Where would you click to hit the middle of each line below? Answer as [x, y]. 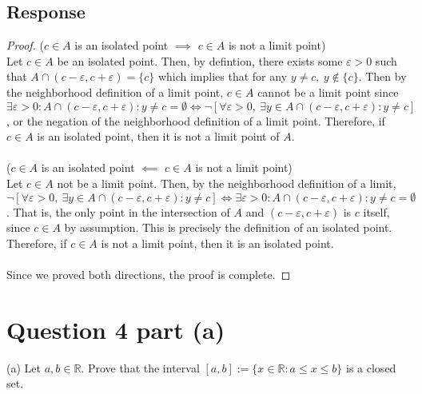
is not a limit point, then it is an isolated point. [217, 243]
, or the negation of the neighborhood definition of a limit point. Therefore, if [196, 120]
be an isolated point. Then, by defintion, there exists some [200, 60]
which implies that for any [223, 76]
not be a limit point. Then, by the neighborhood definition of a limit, [227, 183]
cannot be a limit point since [328, 92]
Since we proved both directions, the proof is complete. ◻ [149, 274]
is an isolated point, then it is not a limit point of [158, 136]
